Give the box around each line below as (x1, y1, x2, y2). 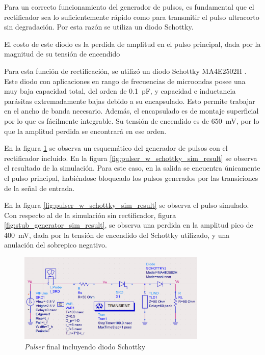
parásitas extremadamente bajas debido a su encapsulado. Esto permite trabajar (4, 95, 255, 106)
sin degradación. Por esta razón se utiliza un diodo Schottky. (4, 21, 194, 32)
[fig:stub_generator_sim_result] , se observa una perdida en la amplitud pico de (4, 220, 253, 230)
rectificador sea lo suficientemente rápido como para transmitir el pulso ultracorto (4, 11, 259, 22)
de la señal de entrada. (4, 182, 75, 193)
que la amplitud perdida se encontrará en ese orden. (4, 125, 167, 136)
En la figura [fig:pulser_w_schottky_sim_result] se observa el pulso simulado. (4, 200, 249, 210)
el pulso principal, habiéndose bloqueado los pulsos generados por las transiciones (4, 172, 258, 183)
